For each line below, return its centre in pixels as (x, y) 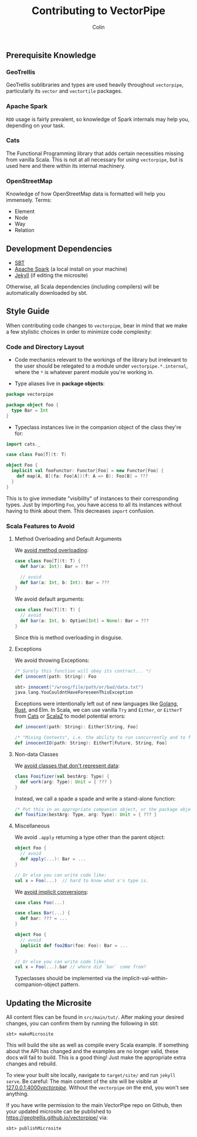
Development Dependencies (59, 249)
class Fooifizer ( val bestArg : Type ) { (62, 776)
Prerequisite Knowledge (51, 55)
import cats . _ (23, 444)
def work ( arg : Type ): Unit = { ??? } (66, 782)
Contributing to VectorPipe (98, 11)
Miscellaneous (32, 826)
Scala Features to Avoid (40, 526)
